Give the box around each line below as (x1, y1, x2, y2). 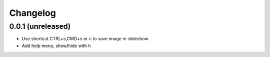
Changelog (9, 7, 56, 18)
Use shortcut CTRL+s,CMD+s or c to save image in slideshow (21, 36, 148, 42)
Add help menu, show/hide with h (21, 43, 91, 49)
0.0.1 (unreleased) (9, 22, 71, 31)
